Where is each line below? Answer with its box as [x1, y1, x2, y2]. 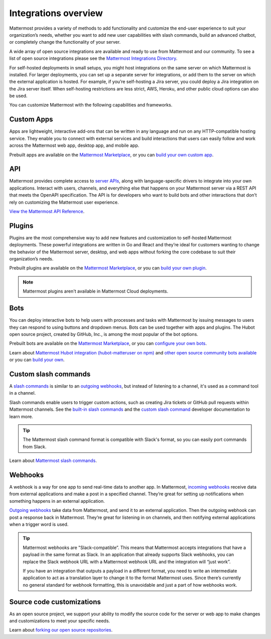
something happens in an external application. [9, 498, 105, 504]
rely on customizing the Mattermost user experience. [9, 199, 119, 205]
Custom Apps [9, 115, 53, 124]
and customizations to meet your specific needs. [9, 618, 110, 624]
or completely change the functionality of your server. [9, 39, 121, 45]
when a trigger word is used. [9, 521, 69, 527]
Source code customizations [9, 597, 101, 606]
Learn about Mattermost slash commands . [9, 458, 97, 464]
